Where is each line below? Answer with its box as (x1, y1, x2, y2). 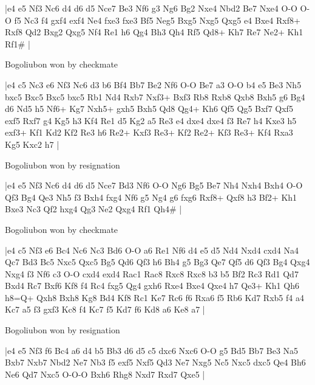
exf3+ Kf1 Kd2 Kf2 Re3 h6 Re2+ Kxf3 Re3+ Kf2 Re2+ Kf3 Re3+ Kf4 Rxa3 (5, 126, 293, 139)
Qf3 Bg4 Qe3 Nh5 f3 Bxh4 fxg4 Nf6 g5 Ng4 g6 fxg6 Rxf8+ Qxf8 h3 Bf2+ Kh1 (5, 190, 297, 203)
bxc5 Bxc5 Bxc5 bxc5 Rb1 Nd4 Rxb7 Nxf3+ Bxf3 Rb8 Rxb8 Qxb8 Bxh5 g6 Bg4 (5, 90, 305, 103)
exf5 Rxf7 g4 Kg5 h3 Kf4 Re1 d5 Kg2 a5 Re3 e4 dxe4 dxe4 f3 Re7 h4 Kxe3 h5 (5, 114, 297, 127)
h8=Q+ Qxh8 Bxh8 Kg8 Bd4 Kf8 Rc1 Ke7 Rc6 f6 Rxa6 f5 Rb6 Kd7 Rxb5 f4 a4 (5, 291, 304, 303)
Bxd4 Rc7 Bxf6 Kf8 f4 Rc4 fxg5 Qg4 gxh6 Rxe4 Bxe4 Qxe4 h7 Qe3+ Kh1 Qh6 (5, 279, 299, 292)
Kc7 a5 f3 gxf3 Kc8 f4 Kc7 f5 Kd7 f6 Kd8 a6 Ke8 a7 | (5, 303, 205, 316)
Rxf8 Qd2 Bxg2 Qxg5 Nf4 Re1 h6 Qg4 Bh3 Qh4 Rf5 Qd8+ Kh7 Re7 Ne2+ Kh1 (5, 26, 303, 38)
